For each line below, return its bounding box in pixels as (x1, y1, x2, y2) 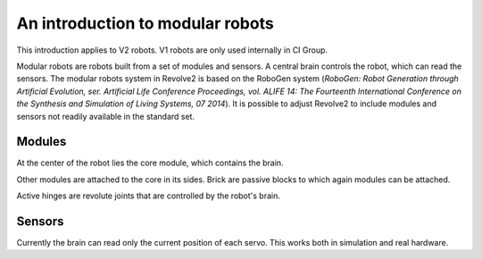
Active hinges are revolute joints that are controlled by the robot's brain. (16, 190, 281, 201)
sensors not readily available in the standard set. (16, 111, 195, 121)
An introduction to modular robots (16, 13, 274, 33)
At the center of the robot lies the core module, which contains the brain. (16, 157, 285, 169)
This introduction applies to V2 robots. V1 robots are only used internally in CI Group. (16, 45, 328, 55)
